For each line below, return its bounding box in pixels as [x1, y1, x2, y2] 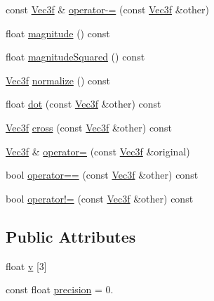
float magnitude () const [6, 25, 110, 40]
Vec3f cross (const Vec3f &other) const [6, 120, 172, 134]
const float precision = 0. [6, 282, 114, 297]
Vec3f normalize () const [6, 72, 111, 87]
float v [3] [6, 258, 47, 273]
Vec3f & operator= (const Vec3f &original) [6, 143, 190, 158]
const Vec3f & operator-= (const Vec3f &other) [6, 2, 210, 16]
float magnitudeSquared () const [6, 49, 145, 64]
